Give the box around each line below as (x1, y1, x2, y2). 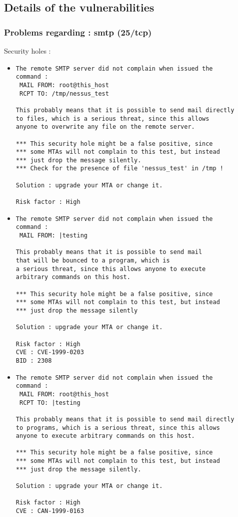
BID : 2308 (15, 357, 52, 364)
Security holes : (4, 46, 51, 56)
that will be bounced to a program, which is (15, 257, 170, 265)
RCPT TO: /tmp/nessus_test (19, 90, 109, 97)
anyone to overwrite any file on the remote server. (15, 123, 195, 131)
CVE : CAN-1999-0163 (15, 507, 84, 515)
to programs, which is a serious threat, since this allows (15, 424, 220, 431)
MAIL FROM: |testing (19, 232, 87, 239)
